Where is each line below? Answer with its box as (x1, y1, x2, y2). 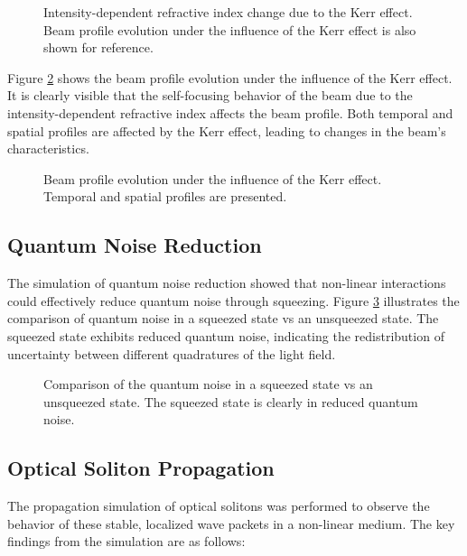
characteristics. (7, 139, 89, 158)
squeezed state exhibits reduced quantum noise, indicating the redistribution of (7, 326, 444, 345)
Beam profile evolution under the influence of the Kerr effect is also (43, 20, 416, 39)
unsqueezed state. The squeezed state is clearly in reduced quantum (43, 392, 418, 411)
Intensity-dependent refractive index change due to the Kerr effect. (43, 3, 413, 21)
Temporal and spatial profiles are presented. (43, 187, 287, 206)
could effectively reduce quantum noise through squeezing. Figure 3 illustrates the (7, 291, 460, 310)
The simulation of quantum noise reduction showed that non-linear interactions (7, 273, 446, 292)
